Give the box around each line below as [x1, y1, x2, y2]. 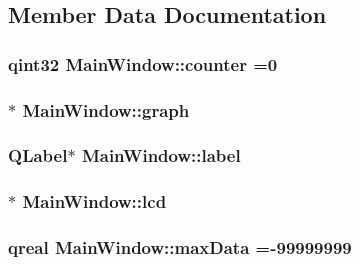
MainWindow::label [81, 143, 241, 168]
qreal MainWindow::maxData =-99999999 [8, 235, 352, 260]
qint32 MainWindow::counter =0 [8, 51, 278, 76]
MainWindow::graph [22, 97, 190, 122]
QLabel [8, 143, 68, 168]
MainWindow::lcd [22, 189, 167, 214]
